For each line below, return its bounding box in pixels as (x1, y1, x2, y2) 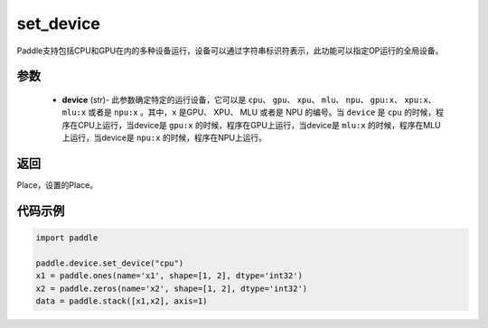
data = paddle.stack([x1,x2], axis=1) (35, 295, 208, 306)
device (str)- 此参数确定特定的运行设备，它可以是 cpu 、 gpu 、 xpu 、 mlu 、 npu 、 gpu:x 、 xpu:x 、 (61, 94, 436, 105)
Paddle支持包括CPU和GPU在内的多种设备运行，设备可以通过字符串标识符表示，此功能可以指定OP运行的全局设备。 (16, 45, 444, 56)
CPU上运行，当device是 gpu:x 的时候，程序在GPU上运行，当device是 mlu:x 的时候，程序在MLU (77, 119, 442, 130)
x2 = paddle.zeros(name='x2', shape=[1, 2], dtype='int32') (35, 283, 308, 294)
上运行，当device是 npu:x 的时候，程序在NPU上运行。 (61, 132, 267, 144)
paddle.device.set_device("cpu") (35, 258, 184, 268)
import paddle (35, 233, 99, 243)
